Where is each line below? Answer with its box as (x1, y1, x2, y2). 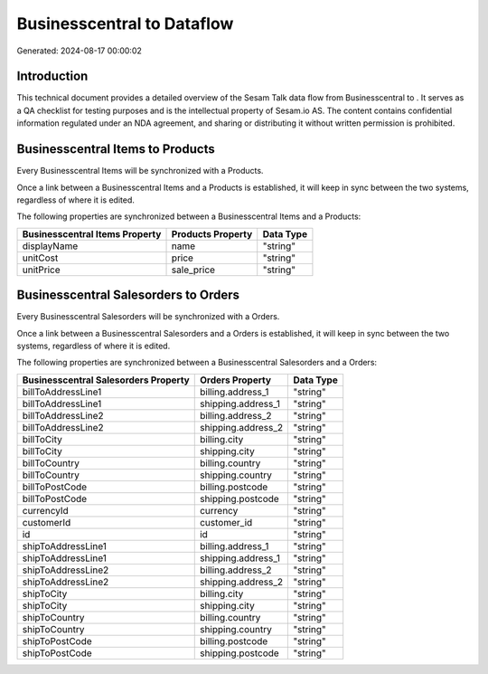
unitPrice (22, 263, 61, 276)
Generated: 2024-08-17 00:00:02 (16, 45, 142, 56)
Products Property (171, 227, 253, 240)
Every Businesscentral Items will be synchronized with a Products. (16, 166, 264, 176)
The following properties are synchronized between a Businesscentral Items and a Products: (16, 211, 361, 222)
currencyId (22, 504, 70, 517)
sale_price (171, 263, 216, 276)
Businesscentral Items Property (22, 227, 162, 240)
